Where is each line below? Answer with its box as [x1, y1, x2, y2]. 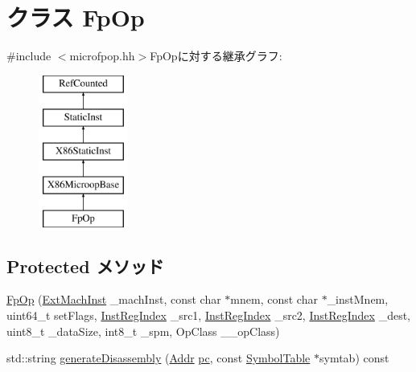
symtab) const [319, 350, 389, 366]
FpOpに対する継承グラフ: [150, 47, 282, 64]
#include [6, 47, 51, 64]
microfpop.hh [69, 47, 135, 64]
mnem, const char [230, 291, 318, 308]
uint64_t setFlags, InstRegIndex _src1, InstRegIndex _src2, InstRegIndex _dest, [6, 307, 410, 324]
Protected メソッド [6, 253, 164, 278]
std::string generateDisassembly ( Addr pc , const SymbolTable [6, 350, 311, 366]
